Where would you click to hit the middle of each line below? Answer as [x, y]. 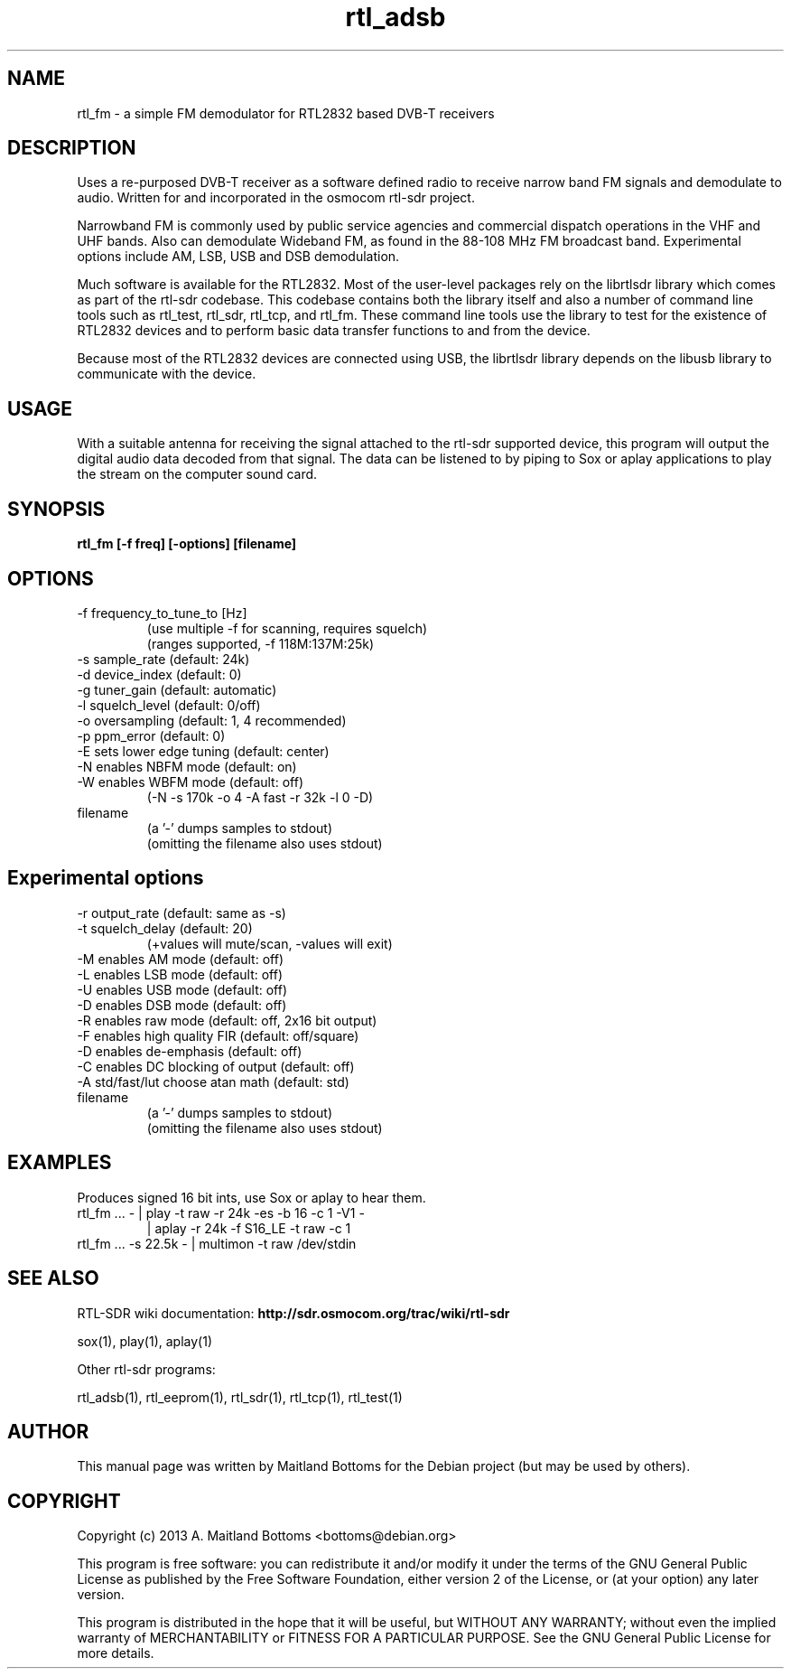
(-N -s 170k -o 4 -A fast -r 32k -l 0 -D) [260, 797]
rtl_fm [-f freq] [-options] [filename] [187, 544]
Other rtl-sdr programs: [146, 1369]
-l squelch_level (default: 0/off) [169, 705]
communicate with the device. [167, 374]
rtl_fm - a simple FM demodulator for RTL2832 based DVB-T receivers [286, 113]
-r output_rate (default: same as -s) [181, 913]
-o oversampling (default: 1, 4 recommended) [212, 720]
